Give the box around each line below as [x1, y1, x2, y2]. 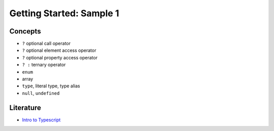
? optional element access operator [22, 47, 96, 53]
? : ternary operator [22, 61, 66, 68]
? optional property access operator [22, 54, 98, 60]
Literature [9, 103, 42, 112]
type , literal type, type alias [22, 83, 81, 89]
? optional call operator [22, 41, 71, 47]
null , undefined [22, 90, 60, 96]
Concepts [9, 27, 41, 36]
